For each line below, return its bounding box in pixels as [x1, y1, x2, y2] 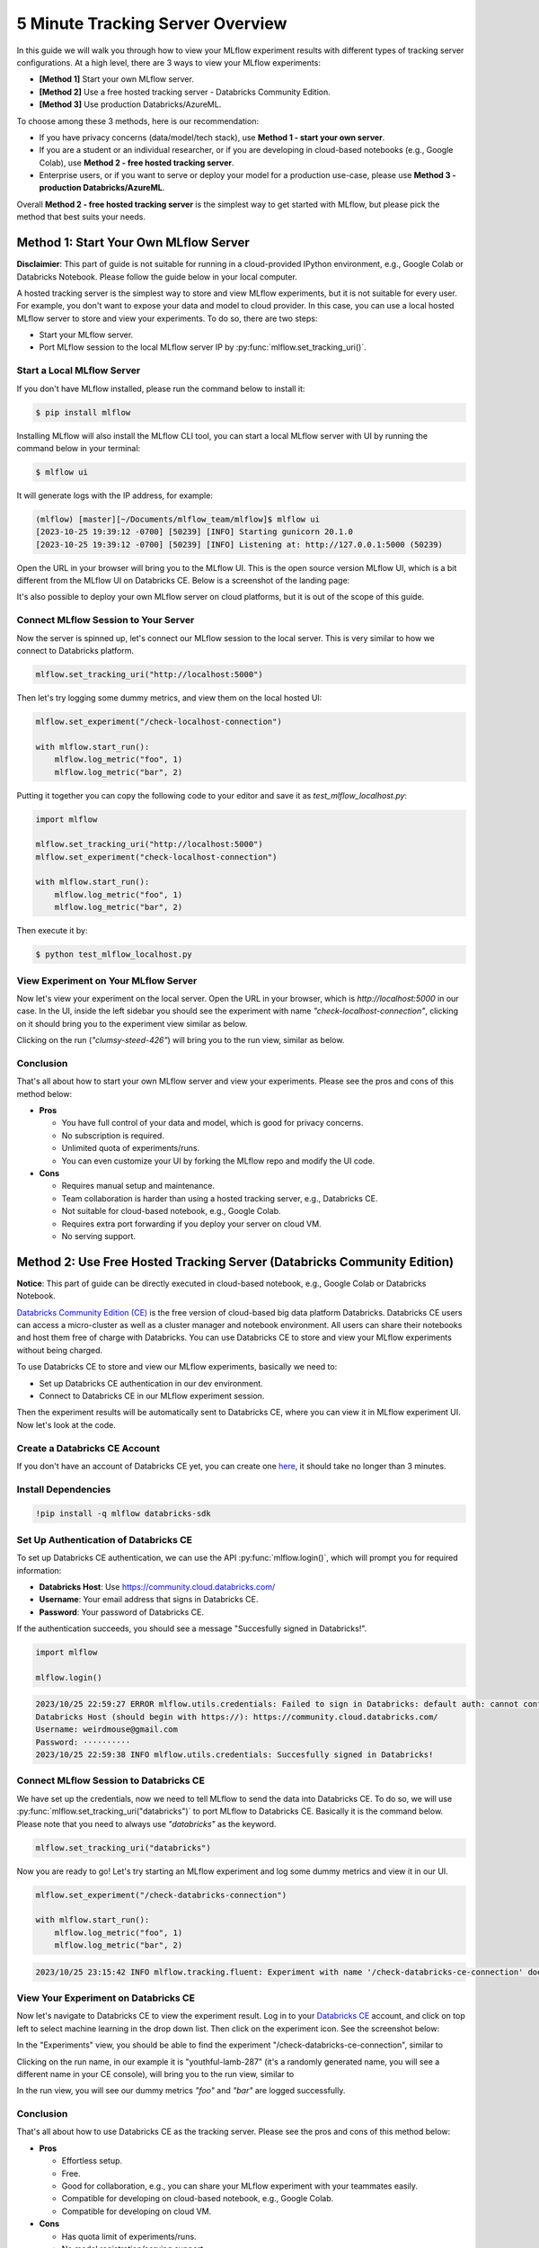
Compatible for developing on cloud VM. [61, 2206, 212, 2217]
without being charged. [16, 1344, 103, 1355]
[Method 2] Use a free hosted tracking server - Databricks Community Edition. [39, 86, 331, 97]
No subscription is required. [61, 1129, 165, 1141]
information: [16, 1565, 62, 1575]
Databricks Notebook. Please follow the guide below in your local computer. [16, 271, 298, 282]
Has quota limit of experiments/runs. [61, 2231, 197, 2242]
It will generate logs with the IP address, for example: [16, 490, 213, 501]
